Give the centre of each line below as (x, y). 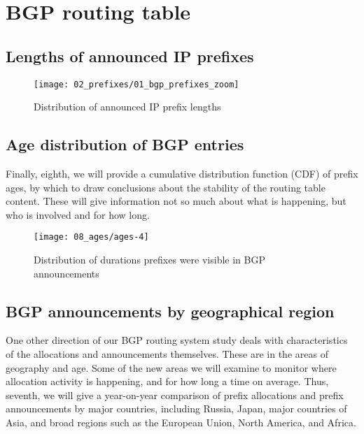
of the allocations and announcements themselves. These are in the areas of (167, 354)
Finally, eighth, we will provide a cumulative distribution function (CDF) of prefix (182, 174)
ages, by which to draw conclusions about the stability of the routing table (166, 187)
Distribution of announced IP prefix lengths (127, 107)
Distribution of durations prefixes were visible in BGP (149, 260)
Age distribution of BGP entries (125, 144)
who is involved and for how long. (78, 214)
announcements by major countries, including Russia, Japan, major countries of (176, 408)
